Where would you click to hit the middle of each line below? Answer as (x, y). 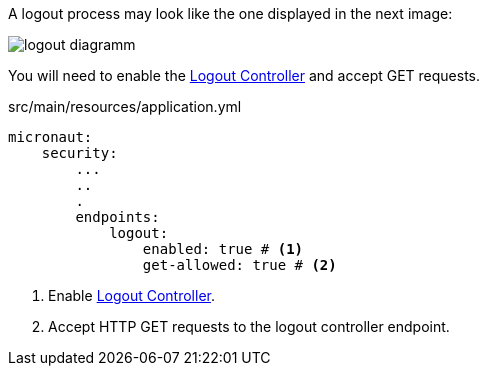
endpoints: (117, 217)
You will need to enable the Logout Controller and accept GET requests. (244, 75)
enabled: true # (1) (223, 249)
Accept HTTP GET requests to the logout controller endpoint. (249, 326)
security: (79, 153)
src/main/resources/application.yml (125, 106)
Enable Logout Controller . (132, 295)
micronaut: (50, 137)
